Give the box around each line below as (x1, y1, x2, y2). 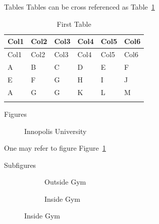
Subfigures (4, 159, 36, 170)
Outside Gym (44, 176, 86, 187)
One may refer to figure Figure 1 (4, 143, 106, 153)
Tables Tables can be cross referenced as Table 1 (4, 2, 155, 12)
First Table (57, 18, 91, 29)
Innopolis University (24, 125, 87, 136)
